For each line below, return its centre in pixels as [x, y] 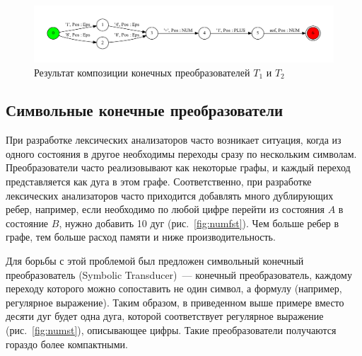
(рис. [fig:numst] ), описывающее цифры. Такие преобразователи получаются [171, 330]
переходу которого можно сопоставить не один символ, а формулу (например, [174, 288]
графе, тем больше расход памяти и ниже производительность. [141, 237]
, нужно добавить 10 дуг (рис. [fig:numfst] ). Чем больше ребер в [199, 223]
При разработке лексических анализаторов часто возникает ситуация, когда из [174, 140]
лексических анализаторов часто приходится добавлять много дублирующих [170, 195]
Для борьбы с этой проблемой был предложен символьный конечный [155, 261]
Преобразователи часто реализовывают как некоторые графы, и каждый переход [178, 167]
